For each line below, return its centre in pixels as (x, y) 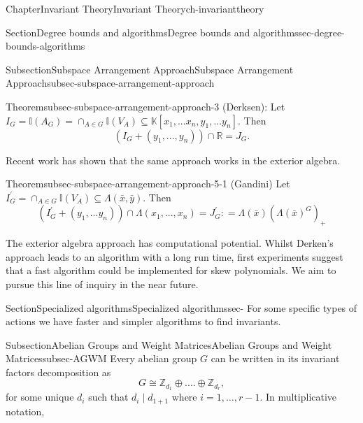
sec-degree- (321, 32)
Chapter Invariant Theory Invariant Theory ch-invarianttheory (135, 8)
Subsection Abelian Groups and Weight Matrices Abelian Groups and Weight (169, 344)
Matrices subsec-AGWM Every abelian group (101, 358)
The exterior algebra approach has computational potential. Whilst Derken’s (170, 243)
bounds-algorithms (45, 46)
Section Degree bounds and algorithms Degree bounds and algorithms (152, 32)
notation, (25, 411)
